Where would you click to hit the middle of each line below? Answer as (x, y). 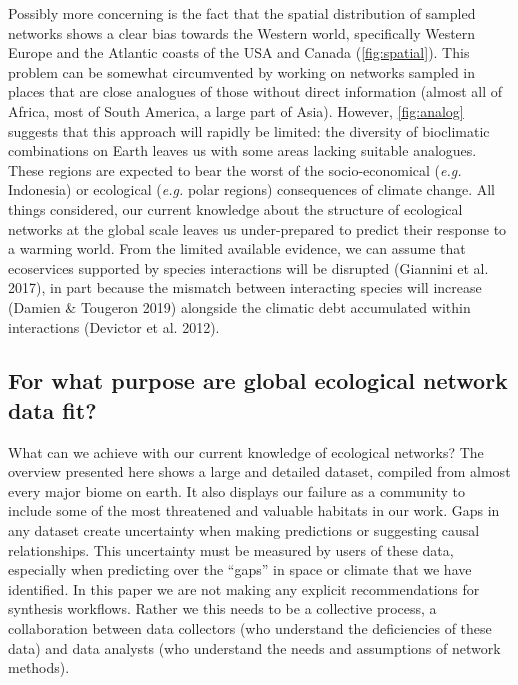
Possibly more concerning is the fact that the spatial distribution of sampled (242, 13)
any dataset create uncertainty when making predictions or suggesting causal (244, 530)
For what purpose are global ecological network (258, 380)
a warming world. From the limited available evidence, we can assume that (237, 248)
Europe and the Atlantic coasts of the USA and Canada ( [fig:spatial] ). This (239, 52)
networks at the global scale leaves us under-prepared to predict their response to (257, 228)
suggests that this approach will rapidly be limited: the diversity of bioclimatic (249, 130)
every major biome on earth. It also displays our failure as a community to (237, 490)
